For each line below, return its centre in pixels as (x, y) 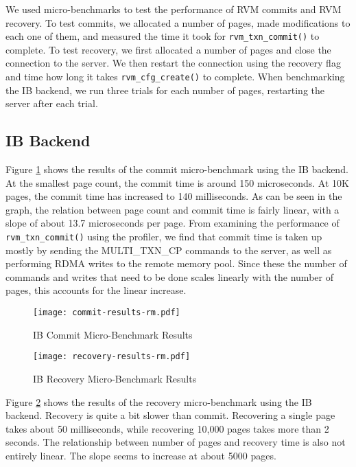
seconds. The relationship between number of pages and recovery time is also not (176, 442)
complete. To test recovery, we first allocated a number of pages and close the (168, 49)
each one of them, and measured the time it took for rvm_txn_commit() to (163, 36)
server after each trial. (52, 103)
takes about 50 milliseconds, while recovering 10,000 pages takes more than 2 (167, 428)
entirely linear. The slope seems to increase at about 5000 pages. (141, 455)
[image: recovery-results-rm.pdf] (112, 357)
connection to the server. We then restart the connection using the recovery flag (173, 63)
